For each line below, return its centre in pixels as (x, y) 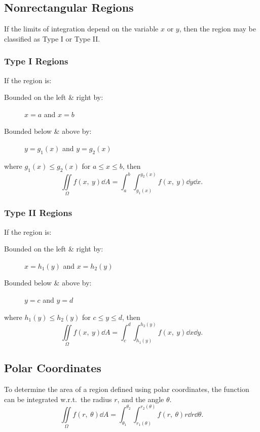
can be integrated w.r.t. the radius (58, 399)
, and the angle (141, 399)
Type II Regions (38, 213)
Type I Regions (36, 61)
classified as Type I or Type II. (52, 38)
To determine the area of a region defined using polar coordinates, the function (127, 389)
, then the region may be (217, 29)
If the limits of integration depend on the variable (81, 29)
